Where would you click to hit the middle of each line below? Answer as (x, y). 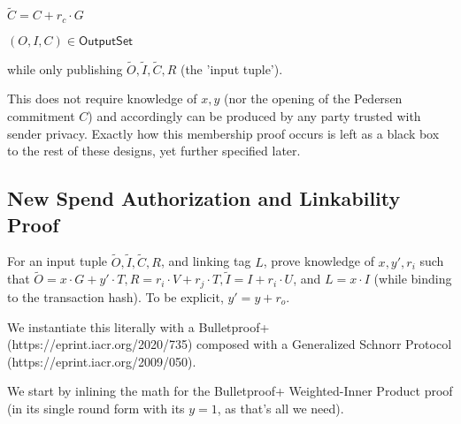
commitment (41, 116)
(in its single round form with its (96, 408)
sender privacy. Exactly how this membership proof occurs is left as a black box (223, 133)
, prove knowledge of (319, 261)
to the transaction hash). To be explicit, (115, 296)
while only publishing (65, 68)
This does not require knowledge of (102, 98)
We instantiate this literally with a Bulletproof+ (138, 326)
